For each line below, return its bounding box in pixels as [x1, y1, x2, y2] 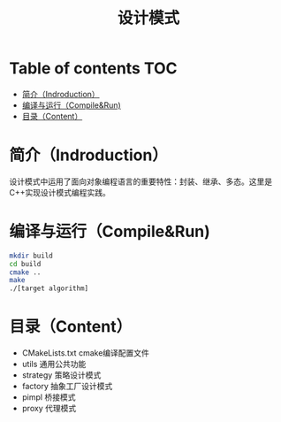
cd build [9, 259, 42, 268]
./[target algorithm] [9, 284, 89, 293]
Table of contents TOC [9, 58, 178, 79]
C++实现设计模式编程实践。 [9, 187, 110, 197]
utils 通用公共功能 [21, 359, 87, 370]
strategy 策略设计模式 [21, 370, 102, 380]
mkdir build [9, 251, 53, 260]
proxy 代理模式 [21, 403, 77, 414]
